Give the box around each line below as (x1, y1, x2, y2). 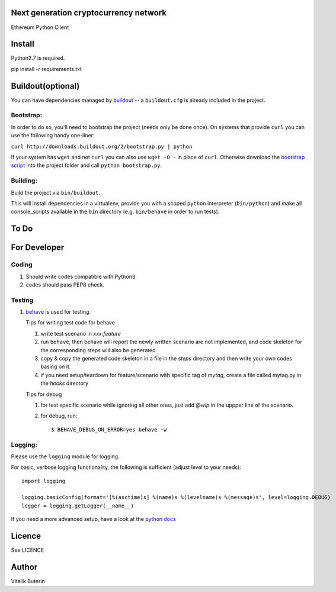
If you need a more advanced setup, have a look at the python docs (11, 516, 176, 523)
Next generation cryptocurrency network (11, 8, 167, 18)
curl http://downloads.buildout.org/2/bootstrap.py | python (11, 143, 193, 150)
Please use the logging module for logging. (11, 453, 120, 460)
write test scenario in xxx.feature (40, 330, 121, 337)
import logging (21, 477, 66, 484)
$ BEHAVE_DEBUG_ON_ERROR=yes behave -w (51, 426, 167, 433)
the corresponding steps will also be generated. (40, 346, 158, 353)
